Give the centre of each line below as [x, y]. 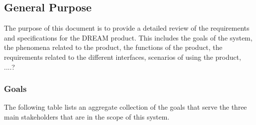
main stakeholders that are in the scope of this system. [87, 116]
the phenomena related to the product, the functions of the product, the [113, 47]
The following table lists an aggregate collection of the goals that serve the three [126, 107]
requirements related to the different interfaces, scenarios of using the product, [123, 57]
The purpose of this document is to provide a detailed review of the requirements [127, 28]
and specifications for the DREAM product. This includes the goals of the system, [128, 37]
